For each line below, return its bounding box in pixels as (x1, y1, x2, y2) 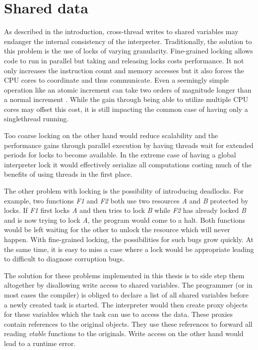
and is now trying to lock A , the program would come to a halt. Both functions (4, 214, 246, 225)
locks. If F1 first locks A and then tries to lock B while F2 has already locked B (4, 205, 246, 215)
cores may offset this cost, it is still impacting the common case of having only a (4, 103, 248, 114)
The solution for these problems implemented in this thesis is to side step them (4, 270, 245, 280)
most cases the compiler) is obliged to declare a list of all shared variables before (4, 289, 249, 300)
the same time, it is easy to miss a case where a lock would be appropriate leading (4, 244, 254, 254)
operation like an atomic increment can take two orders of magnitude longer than (4, 84, 252, 95)
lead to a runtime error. (4, 338, 76, 348)
